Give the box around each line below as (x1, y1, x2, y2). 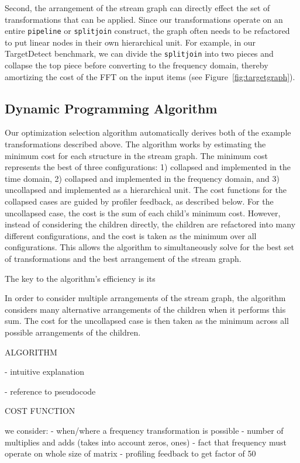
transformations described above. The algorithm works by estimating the (5, 138, 266, 150)
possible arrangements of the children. (5, 326, 141, 338)
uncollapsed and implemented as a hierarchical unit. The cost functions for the (5, 184, 287, 196)
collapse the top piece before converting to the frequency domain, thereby (5, 59, 268, 71)
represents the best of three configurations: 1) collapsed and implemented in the (5, 161, 291, 173)
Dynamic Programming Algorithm (5, 99, 218, 117)
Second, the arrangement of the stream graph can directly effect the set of (5, 2, 270, 13)
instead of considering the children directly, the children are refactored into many (5, 218, 296, 230)
